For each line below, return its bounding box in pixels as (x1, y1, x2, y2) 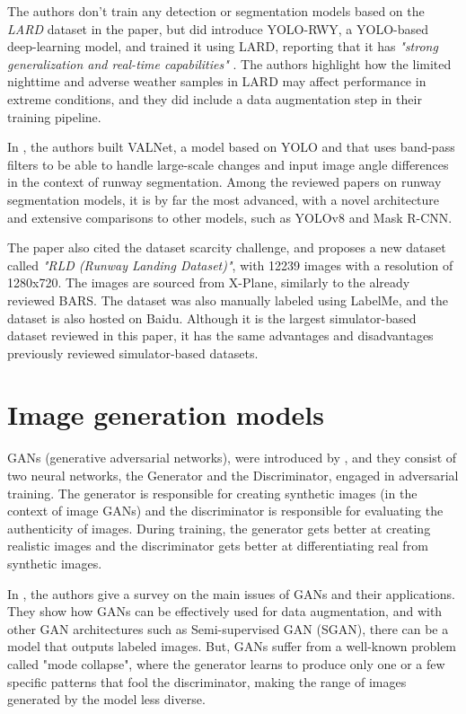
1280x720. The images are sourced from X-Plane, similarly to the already (7, 273, 410, 292)
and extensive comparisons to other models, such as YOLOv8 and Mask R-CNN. (7, 207, 453, 226)
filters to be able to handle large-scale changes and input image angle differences (7, 154, 449, 173)
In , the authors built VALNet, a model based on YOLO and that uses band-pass (7, 137, 455, 156)
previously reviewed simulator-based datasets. (7, 343, 259, 362)
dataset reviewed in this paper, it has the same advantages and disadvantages (7, 326, 434, 345)
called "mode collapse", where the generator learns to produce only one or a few (7, 654, 445, 673)
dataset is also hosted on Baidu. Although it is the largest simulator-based (7, 308, 417, 327)
